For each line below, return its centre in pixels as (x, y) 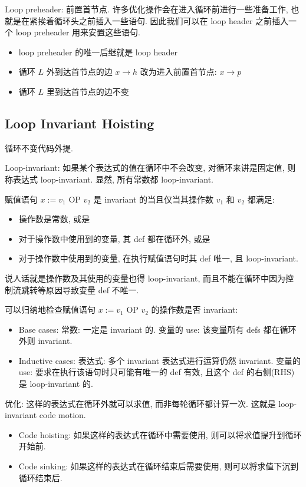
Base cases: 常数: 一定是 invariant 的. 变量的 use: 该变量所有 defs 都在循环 (157, 329)
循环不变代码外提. (39, 148)
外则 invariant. (45, 341)
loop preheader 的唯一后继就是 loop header (98, 52)
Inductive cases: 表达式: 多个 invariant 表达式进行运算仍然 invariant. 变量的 (159, 360)
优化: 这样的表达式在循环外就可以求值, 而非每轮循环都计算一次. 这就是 (140, 403)
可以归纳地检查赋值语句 (50, 309)
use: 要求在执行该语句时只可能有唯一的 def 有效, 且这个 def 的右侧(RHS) (157, 372)
